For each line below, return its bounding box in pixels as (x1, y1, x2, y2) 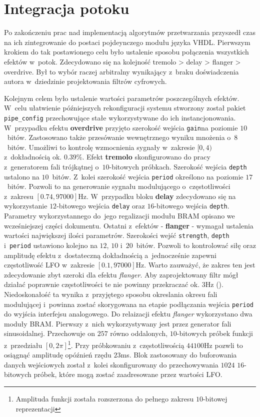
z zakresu (4, 190, 33, 201)
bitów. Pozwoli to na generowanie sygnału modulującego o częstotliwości (7, 181, 230, 191)
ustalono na (4, 171, 39, 181)
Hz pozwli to (204, 339, 243, 350)
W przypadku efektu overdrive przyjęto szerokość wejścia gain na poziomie (4, 122, 238, 132)
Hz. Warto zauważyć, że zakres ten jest (135, 259, 255, 270)
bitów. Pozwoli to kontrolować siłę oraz (136, 239, 256, 250)
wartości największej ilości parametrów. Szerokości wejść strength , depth (4, 230, 229, 240)
